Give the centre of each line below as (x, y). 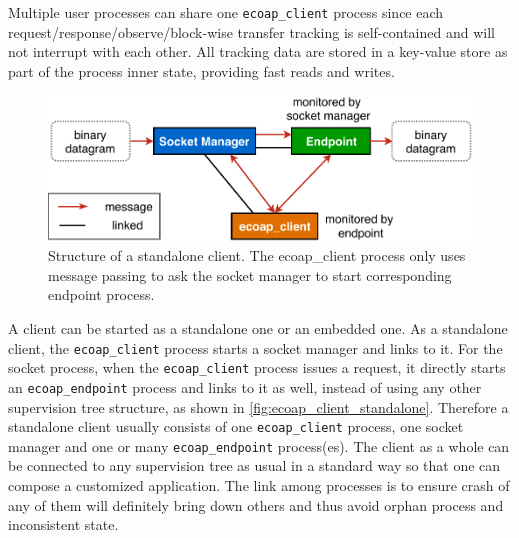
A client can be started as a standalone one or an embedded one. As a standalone (258, 327)
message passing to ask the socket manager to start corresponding (250, 274)
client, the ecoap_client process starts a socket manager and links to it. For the (255, 347)
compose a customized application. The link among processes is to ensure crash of (259, 485)
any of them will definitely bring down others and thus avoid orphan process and (256, 504)
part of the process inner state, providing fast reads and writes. (201, 70)
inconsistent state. (63, 524)
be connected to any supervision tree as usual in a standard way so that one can (254, 465)
